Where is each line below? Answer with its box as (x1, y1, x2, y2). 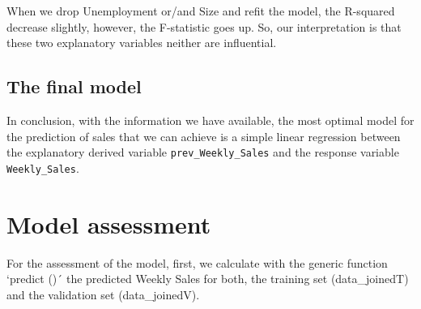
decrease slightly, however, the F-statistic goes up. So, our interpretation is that (6, 18, 402, 35)
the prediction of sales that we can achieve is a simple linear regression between (6, 127, 401, 144)
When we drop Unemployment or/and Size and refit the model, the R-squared (6, 2, 395, 19)
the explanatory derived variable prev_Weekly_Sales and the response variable (6, 144, 399, 161)
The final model (6, 74, 142, 99)
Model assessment (6, 207, 211, 240)
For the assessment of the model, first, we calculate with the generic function (6, 254, 388, 271)
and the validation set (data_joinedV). (6, 285, 200, 303)
